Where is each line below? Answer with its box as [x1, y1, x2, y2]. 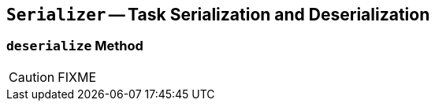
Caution [9, 68, 55, 85]
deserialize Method [6, 38, 143, 54]
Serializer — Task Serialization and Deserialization [6, 5, 430, 24]
